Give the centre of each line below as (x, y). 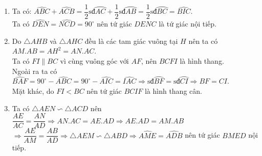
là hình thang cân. (173, 91)
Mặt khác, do (33, 91)
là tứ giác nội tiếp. (188, 24)
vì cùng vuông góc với (94, 61)
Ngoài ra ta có (35, 71)
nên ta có (203, 41)
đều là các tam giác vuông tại (131, 41)
